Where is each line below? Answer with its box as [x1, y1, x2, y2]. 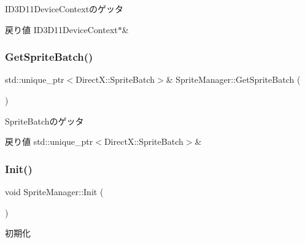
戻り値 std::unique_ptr [5, 135, 93, 148]
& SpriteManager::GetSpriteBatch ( [166, 73, 301, 86]
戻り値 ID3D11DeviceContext [5, 23, 118, 36]
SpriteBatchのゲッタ [5, 114, 84, 127]
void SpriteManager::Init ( [5, 185, 104, 198]
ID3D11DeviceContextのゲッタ [5, 2, 124, 15]
